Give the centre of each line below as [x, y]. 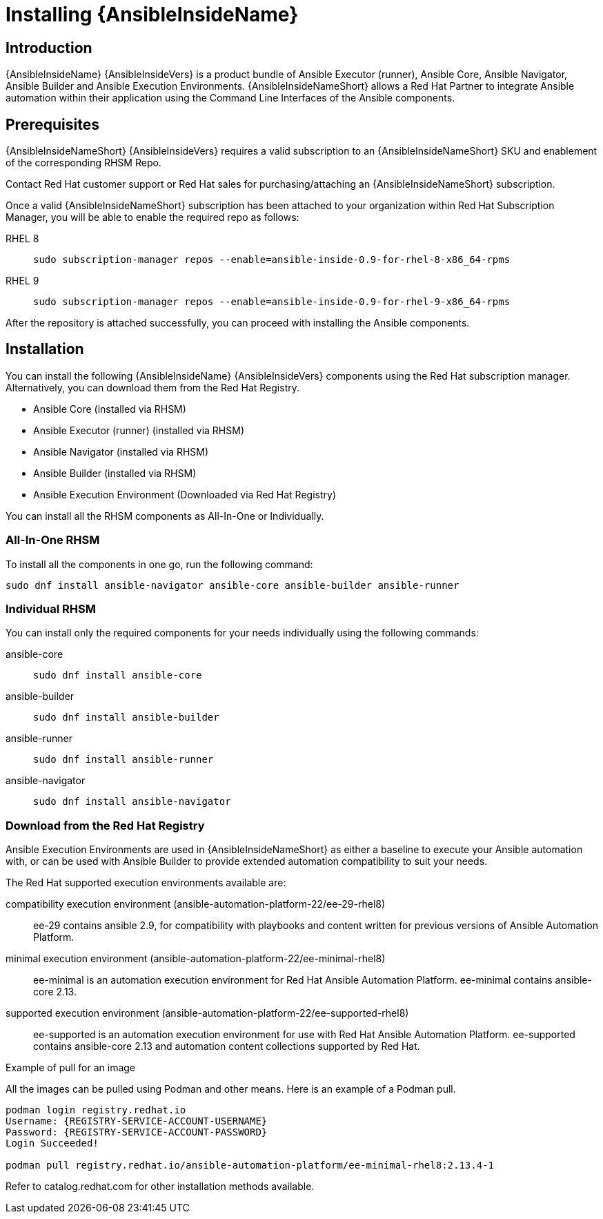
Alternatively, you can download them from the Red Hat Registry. [152, 387]
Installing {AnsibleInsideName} [152, 14]
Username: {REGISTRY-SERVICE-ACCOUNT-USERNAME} [137, 1121]
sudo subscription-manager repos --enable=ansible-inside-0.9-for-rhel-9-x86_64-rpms [272, 302]
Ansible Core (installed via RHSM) [110, 409]
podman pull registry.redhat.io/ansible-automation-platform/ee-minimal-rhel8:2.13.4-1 [250, 1166]
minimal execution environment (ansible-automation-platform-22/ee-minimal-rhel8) [196, 959]
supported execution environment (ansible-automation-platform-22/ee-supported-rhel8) [207, 1013]
